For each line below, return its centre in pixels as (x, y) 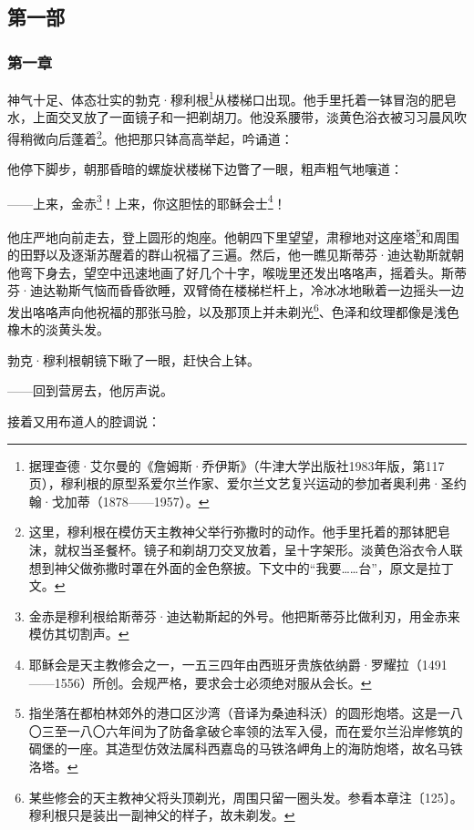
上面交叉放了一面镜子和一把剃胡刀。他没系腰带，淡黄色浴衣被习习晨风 (243, 117)
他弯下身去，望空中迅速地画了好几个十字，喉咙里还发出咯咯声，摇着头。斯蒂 (237, 272)
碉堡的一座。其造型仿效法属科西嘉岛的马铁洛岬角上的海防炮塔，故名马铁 (246, 748)
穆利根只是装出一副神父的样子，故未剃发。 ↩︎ (162, 815)
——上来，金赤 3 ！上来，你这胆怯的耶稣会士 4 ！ (147, 201)
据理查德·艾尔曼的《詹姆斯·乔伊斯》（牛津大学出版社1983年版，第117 (237, 465)
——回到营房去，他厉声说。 (90, 390)
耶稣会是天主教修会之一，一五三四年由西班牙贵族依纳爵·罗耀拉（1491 (238, 664)
